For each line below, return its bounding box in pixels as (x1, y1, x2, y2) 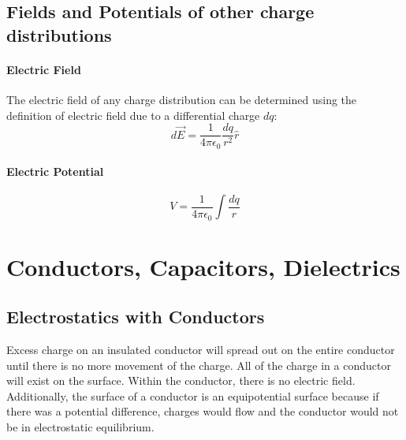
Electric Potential (6, 163, 104, 180)
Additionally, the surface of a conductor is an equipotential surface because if (6, 387, 379, 404)
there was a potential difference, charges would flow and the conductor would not (6, 403, 399, 419)
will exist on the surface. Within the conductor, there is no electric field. (6, 372, 356, 389)
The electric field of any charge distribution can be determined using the (6, 91, 357, 107)
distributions (6, 22, 112, 47)
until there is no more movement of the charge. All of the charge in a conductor (6, 356, 391, 373)
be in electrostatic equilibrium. (6, 419, 155, 435)
